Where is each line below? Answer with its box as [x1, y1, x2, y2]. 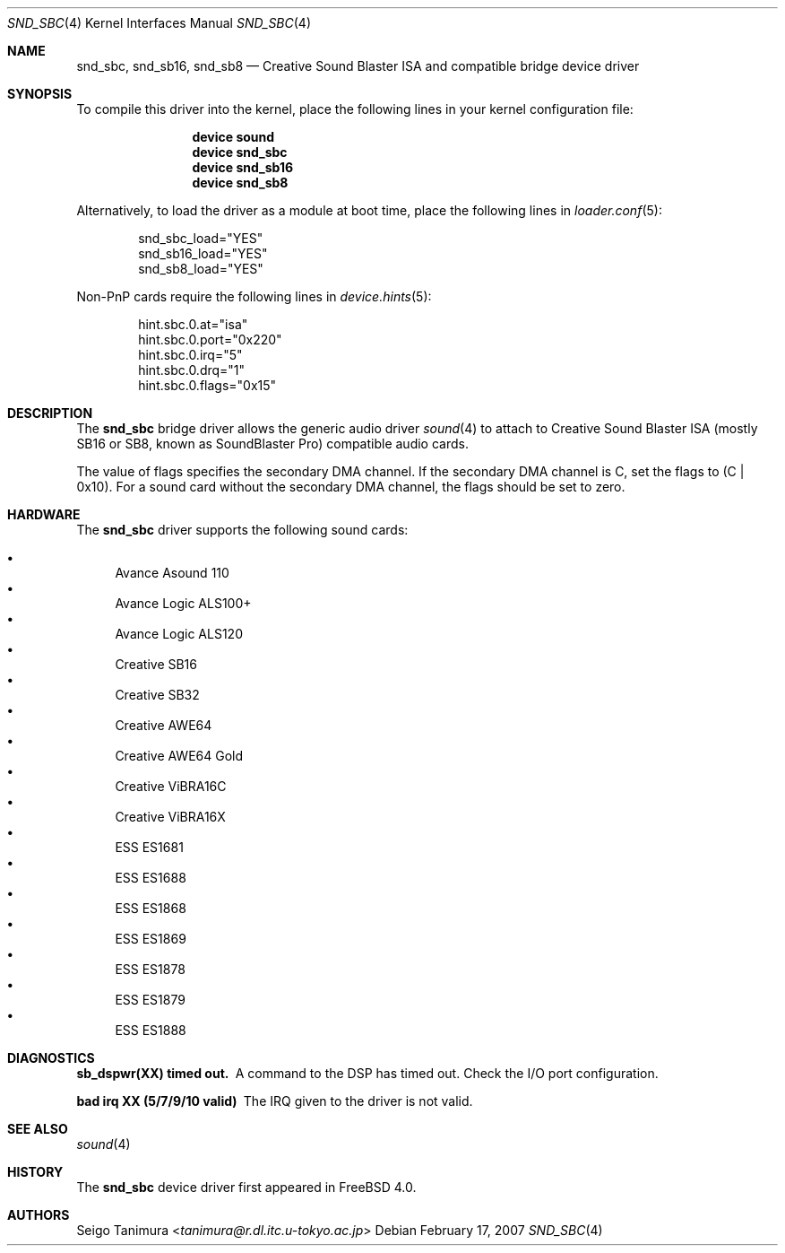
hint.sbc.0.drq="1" [138, 362, 246, 378]
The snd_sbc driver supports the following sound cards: [76, 522, 409, 537]
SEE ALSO [7, 1121, 68, 1136]
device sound [192, 129, 275, 144]
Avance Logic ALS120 [115, 626, 243, 641]
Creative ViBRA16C [115, 779, 227, 794]
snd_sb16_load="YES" [138, 246, 268, 261]
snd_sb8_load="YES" [138, 261, 263, 276]
